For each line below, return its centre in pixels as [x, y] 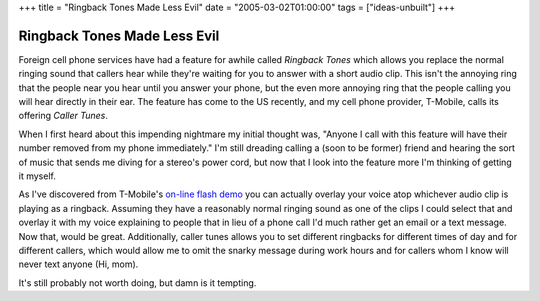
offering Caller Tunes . [63, 116]
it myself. [37, 176]
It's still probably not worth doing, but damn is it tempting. [137, 282]
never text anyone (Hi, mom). [78, 264]
